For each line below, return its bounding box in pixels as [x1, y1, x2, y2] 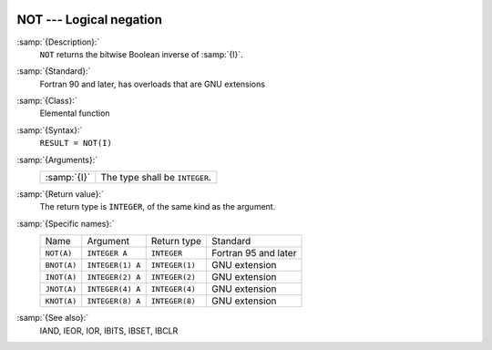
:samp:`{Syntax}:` [16, 124, 83, 136]
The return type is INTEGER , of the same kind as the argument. [39, 201, 276, 212]
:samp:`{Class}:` [16, 96, 77, 107]
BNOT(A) [45, 260, 77, 270]
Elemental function [39, 108, 110, 118]
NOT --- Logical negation [16, 12, 163, 27]
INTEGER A [87, 248, 128, 258]
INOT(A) [45, 272, 77, 282]
